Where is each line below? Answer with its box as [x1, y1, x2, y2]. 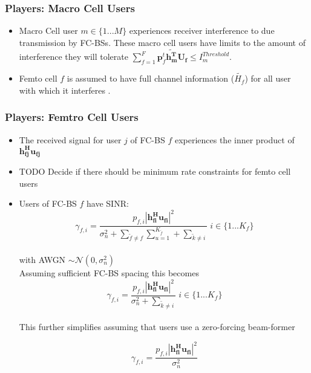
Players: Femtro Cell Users [5, 109, 139, 125]
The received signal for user [19, 133, 122, 146]
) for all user [244, 72, 291, 85]
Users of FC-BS [19, 197, 77, 210]
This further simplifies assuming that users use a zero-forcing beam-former [19, 320, 295, 333]
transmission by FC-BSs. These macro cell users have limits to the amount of [19, 36, 306, 48]
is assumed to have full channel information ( [67, 72, 235, 85]
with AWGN [19, 253, 66, 265]
